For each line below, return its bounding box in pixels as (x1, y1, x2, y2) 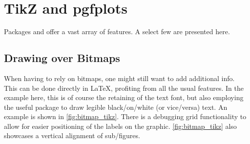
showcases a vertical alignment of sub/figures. (4, 130, 140, 141)
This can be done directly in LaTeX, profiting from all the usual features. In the (4, 82, 244, 93)
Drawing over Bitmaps (4, 50, 120, 65)
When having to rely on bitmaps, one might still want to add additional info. (4, 73, 235, 83)
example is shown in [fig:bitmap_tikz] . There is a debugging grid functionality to (4, 111, 247, 122)
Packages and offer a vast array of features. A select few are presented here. (4, 26, 230, 37)
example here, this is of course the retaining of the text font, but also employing (4, 92, 244, 103)
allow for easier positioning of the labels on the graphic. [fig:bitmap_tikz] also (4, 121, 237, 131)
